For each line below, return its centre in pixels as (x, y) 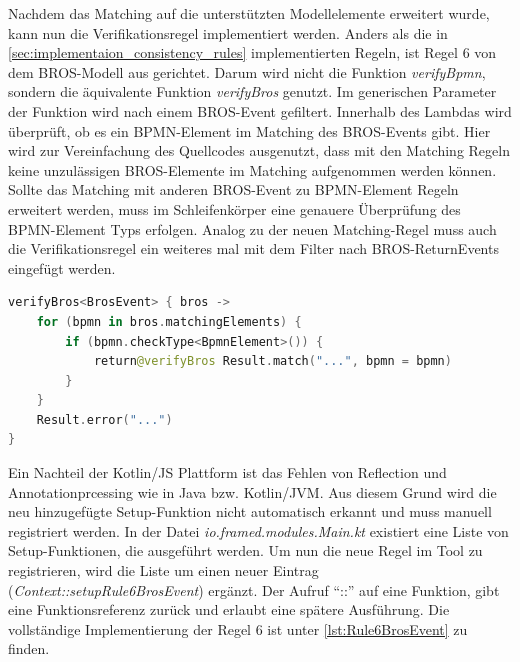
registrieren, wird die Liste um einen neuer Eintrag (163, 570)
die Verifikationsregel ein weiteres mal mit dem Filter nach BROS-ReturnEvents (253, 248)
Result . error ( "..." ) (104, 419)
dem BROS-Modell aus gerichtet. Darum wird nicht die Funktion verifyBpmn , (247, 71)
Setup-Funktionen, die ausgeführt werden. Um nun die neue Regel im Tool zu (245, 550)
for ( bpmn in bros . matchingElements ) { (169, 321)
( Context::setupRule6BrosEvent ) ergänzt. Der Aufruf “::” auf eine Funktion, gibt (254, 589)
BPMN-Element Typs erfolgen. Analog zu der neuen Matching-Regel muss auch (252, 228)
